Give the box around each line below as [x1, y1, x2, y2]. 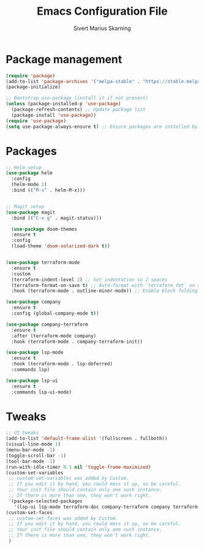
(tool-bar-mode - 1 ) [6, 458, 56, 465]
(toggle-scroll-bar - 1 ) [6, 452, 67, 458]
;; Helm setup [6, 164, 42, 171]
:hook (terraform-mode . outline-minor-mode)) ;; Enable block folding [11, 288, 198, 294]
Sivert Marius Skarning [73, 24, 131, 32]
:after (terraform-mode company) [11, 332, 97, 339]
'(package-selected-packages [8, 498, 83, 504]
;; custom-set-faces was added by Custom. [8, 515, 119, 521]
